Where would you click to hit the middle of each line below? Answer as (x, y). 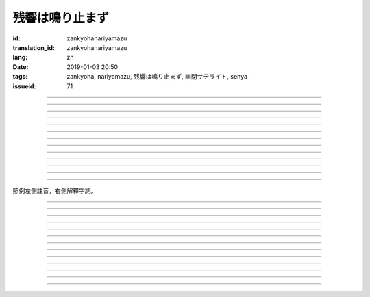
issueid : (24, 86)
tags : (20, 77)
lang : (20, 57)
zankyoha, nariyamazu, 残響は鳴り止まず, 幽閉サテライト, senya (157, 77)
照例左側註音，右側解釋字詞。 (55, 190)
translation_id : (34, 47)
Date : (21, 67)
